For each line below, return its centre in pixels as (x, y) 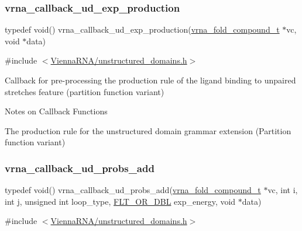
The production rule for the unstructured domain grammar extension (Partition (148, 130)
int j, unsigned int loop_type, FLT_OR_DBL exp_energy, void (120, 201)
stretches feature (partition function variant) (85, 91)
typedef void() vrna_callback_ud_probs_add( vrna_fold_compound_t (133, 190)
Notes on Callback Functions (56, 111)
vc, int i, (283, 190)
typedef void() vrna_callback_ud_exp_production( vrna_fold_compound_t (142, 29)
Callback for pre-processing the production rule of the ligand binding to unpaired (150, 80)
